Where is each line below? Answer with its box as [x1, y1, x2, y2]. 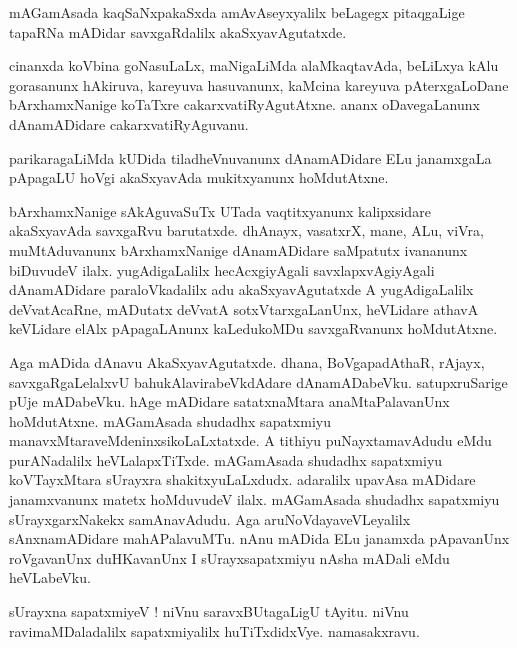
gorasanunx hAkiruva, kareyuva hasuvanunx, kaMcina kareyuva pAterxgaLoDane [9, 74, 509, 95]
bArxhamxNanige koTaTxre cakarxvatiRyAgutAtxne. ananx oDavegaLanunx [9, 94, 480, 115]
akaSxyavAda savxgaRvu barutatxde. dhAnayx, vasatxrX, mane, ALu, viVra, [9, 220, 484, 241]
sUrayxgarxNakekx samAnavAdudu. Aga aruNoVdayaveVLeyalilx [9, 508, 411, 529]
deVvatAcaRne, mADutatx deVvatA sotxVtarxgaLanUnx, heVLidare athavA [9, 298, 479, 319]
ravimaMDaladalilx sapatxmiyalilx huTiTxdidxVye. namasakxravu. [9, 620, 420, 641]
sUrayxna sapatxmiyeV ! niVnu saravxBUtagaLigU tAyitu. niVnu [9, 601, 409, 622]
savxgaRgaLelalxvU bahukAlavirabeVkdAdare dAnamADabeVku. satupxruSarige [9, 371, 508, 392]
